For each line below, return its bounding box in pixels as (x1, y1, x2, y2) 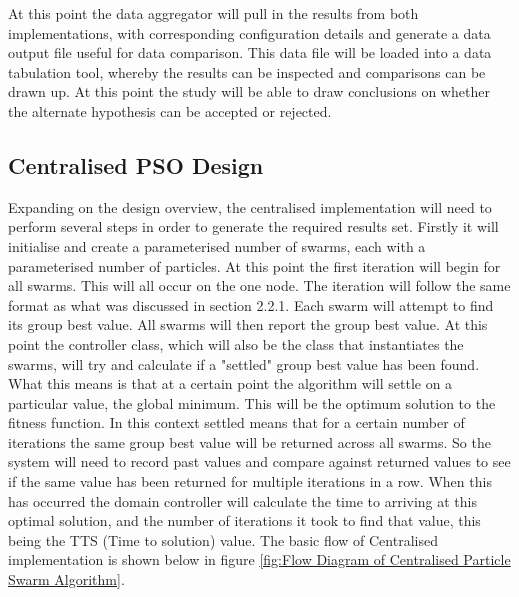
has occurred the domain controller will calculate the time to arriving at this (8, 490, 477, 511)
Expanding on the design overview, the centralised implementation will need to (8, 196, 492, 217)
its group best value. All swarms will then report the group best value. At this (8, 314, 488, 335)
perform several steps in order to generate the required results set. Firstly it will (8, 216, 499, 237)
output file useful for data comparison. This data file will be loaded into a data (8, 42, 492, 63)
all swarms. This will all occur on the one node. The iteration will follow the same (8, 275, 511, 296)
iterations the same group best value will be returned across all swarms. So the (8, 431, 491, 452)
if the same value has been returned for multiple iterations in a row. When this (8, 471, 492, 492)
